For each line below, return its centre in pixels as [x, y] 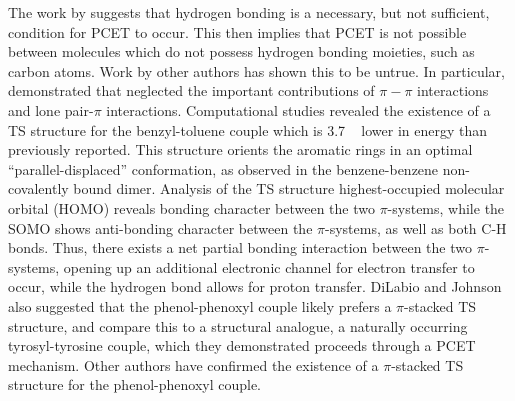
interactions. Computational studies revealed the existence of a [298, 109]
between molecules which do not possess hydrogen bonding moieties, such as [241, 51]
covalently [38, 188]
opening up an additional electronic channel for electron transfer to [269, 266]
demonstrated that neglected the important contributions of [191, 90]
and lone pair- [51, 109]
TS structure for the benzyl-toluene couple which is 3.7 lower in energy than [248, 129]
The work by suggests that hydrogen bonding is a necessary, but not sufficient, [249, 12]
